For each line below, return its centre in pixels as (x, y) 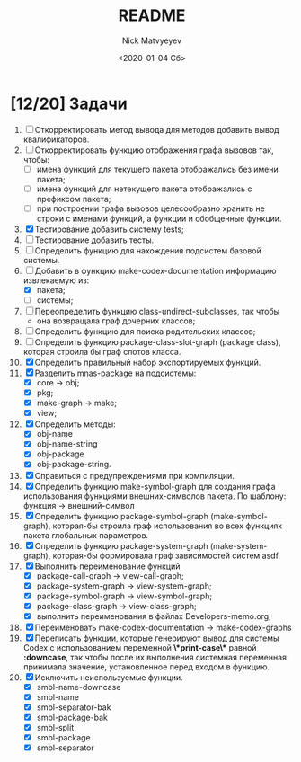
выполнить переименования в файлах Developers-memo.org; (154, 616)
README (152, 16)
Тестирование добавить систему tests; (110, 229)
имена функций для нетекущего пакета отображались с (144, 189)
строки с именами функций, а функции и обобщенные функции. (159, 218)
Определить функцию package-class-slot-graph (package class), (158, 342)
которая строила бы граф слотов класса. (102, 352)
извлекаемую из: (56, 280)
